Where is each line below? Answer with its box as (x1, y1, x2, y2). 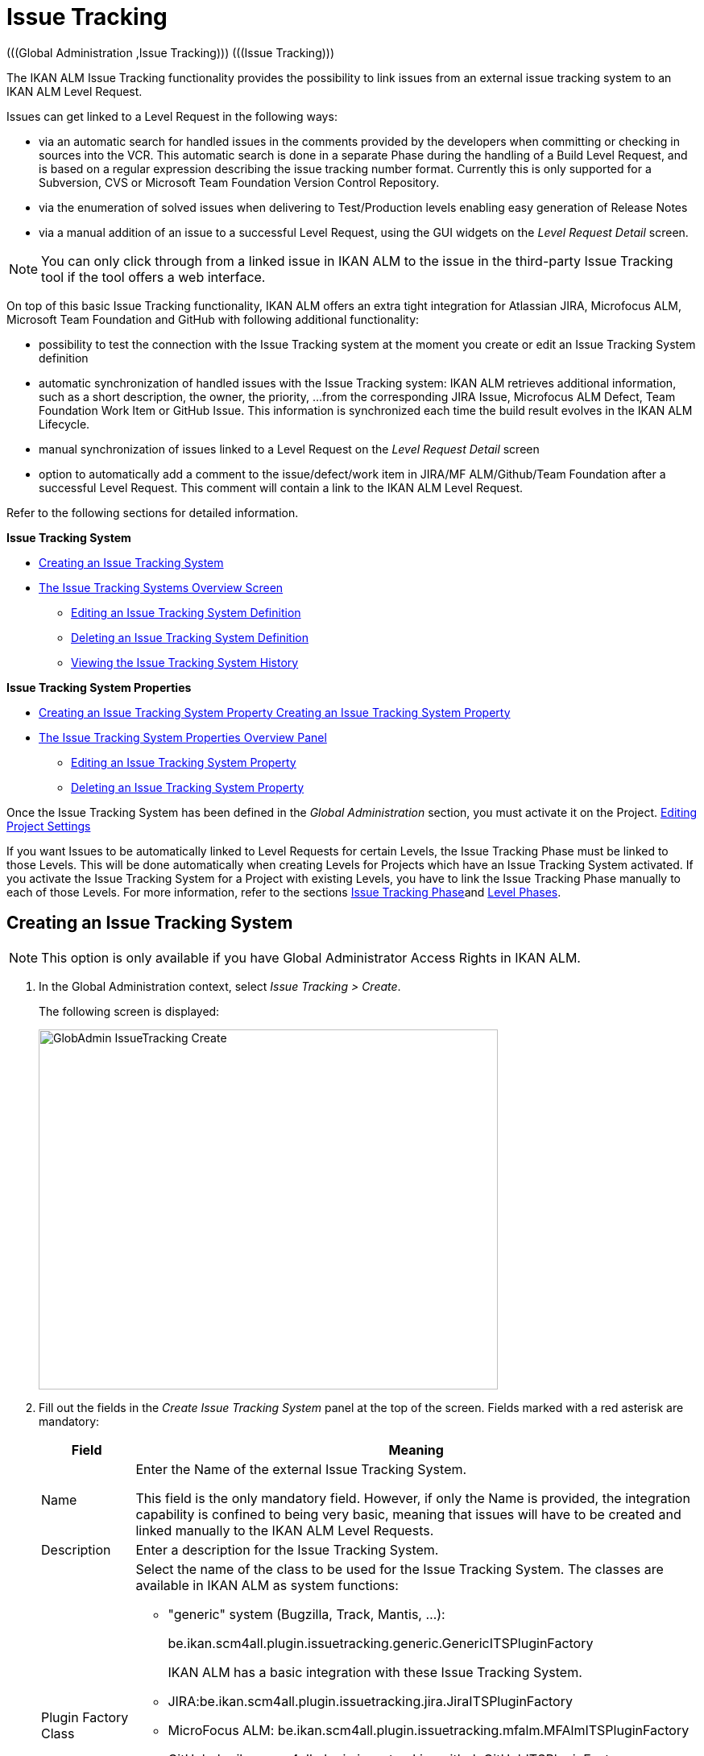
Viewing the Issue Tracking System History (71, 655, 299, 669)
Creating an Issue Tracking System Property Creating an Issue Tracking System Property (39, 705, 511, 719)
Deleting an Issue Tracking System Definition (71, 630, 309, 644)
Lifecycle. (39, 416, 90, 431)
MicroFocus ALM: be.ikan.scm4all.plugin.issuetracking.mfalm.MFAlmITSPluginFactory (168, 1721, 690, 1738)
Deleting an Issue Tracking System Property (71, 780, 304, 794)
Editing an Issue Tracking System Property (71, 755, 296, 769)
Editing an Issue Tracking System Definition (71, 605, 301, 619)
